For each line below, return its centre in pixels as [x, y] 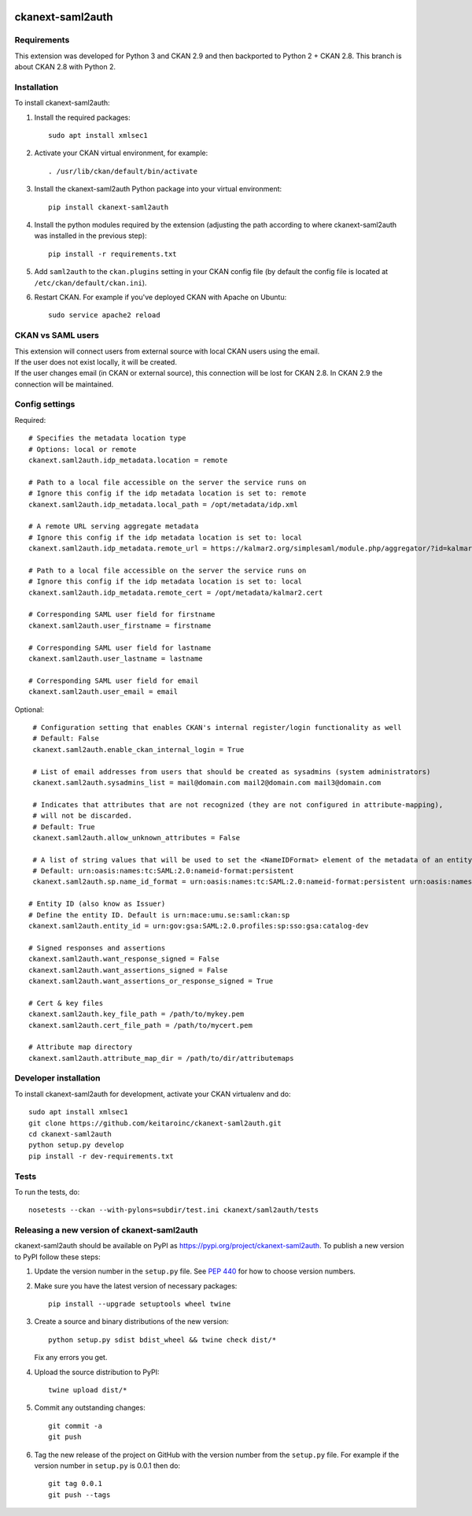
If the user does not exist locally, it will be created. [96, 361]
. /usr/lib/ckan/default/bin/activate [123, 171]
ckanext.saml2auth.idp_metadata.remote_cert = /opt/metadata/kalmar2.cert [176, 592]
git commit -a [75, 1426]
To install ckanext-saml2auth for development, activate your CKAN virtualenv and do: [153, 1094]
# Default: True [64, 827]
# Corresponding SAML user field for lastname [120, 647]
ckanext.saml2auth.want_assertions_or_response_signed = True [151, 981]
